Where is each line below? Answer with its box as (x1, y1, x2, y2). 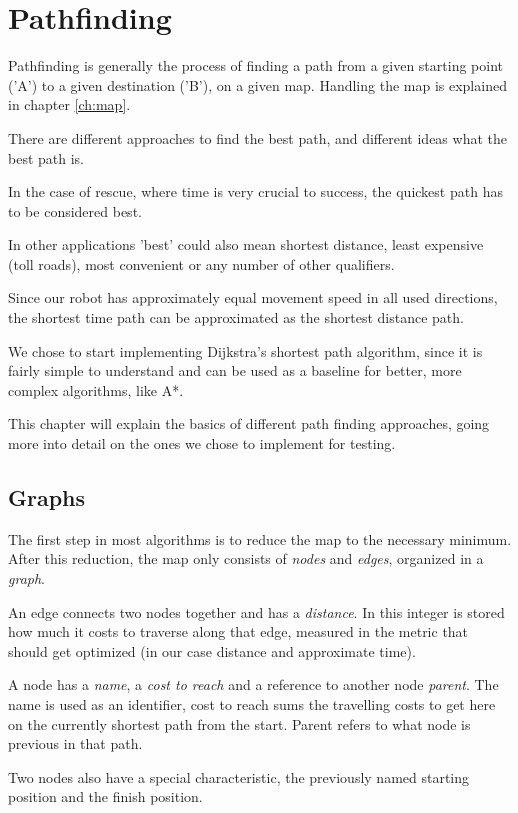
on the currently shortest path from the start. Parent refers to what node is (8, 713, 471, 734)
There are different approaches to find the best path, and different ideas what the (8, 127, 507, 148)
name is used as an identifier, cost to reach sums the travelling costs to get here (8, 693, 496, 714)
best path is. (8, 147, 84, 168)
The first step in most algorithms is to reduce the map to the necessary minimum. (8, 528, 512, 549)
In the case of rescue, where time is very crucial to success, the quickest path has (8, 181, 503, 202)
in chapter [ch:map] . (8, 94, 131, 115)
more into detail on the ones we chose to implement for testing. (8, 433, 396, 454)
